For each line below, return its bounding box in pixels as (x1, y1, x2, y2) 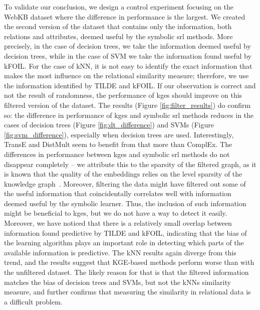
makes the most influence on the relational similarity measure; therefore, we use (4, 70, 249, 81)
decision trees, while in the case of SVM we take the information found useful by (4, 50, 251, 61)
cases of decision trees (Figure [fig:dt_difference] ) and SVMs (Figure (4, 119, 214, 130)
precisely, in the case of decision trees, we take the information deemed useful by (4, 41, 251, 51)
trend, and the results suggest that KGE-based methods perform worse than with (4, 257, 254, 267)
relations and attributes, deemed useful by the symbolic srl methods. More (4, 31, 233, 41)
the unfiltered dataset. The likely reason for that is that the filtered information (4, 267, 249, 277)
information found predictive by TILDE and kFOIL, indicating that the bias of (4, 227, 247, 238)
